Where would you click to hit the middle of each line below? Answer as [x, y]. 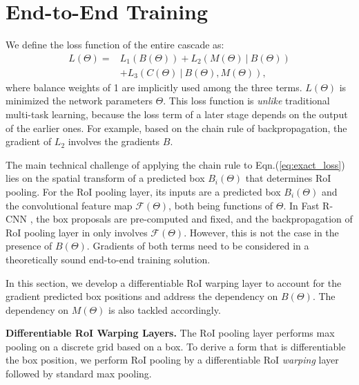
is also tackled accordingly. [165, 309]
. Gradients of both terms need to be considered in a [198, 246]
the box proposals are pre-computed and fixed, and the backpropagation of [194, 219]
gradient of [29, 141]
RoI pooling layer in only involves [77, 232]
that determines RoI [288, 178]
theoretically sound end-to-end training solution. [108, 259]
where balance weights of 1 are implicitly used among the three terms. [154, 87]
